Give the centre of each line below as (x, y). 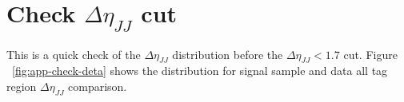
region (22, 86)
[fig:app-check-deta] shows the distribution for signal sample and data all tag (200, 71)
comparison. (98, 86)
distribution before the (228, 54)
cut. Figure (370, 54)
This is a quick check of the (74, 54)
